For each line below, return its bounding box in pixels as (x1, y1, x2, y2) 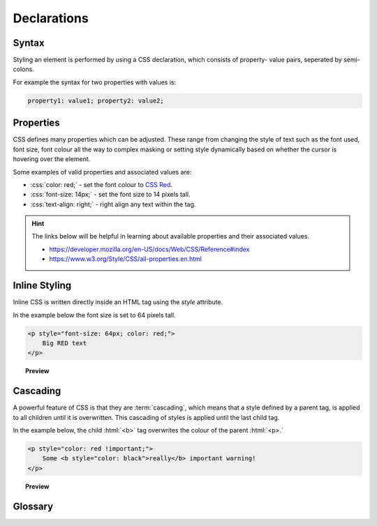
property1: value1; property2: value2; (27, 96, 164, 105)
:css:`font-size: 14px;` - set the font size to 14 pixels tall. (30, 190, 191, 199)
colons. (13, 65, 34, 73)
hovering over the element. (13, 155, 91, 163)
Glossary (13, 500, 54, 512)
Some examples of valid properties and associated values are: (13, 167, 192, 176)
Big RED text (42, 339, 87, 347)
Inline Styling (13, 280, 72, 292)
